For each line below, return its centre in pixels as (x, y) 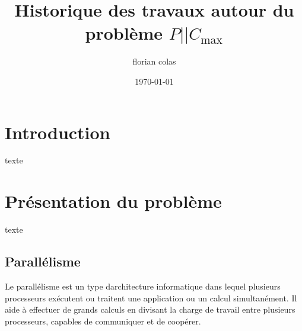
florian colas (154, 61)
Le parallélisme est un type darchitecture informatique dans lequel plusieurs (143, 286)
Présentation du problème (113, 201)
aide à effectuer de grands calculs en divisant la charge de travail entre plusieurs (150, 309)
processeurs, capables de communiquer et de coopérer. (103, 321)
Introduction (58, 132)
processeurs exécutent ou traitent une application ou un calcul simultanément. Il (151, 298)
